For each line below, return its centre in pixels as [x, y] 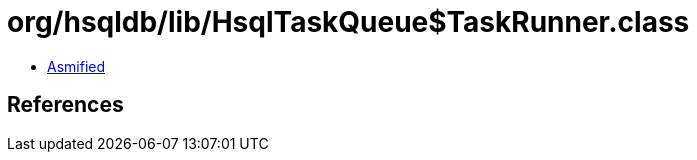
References [65, 105]
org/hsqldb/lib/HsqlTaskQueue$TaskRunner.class [348, 22]
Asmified [76, 66]
